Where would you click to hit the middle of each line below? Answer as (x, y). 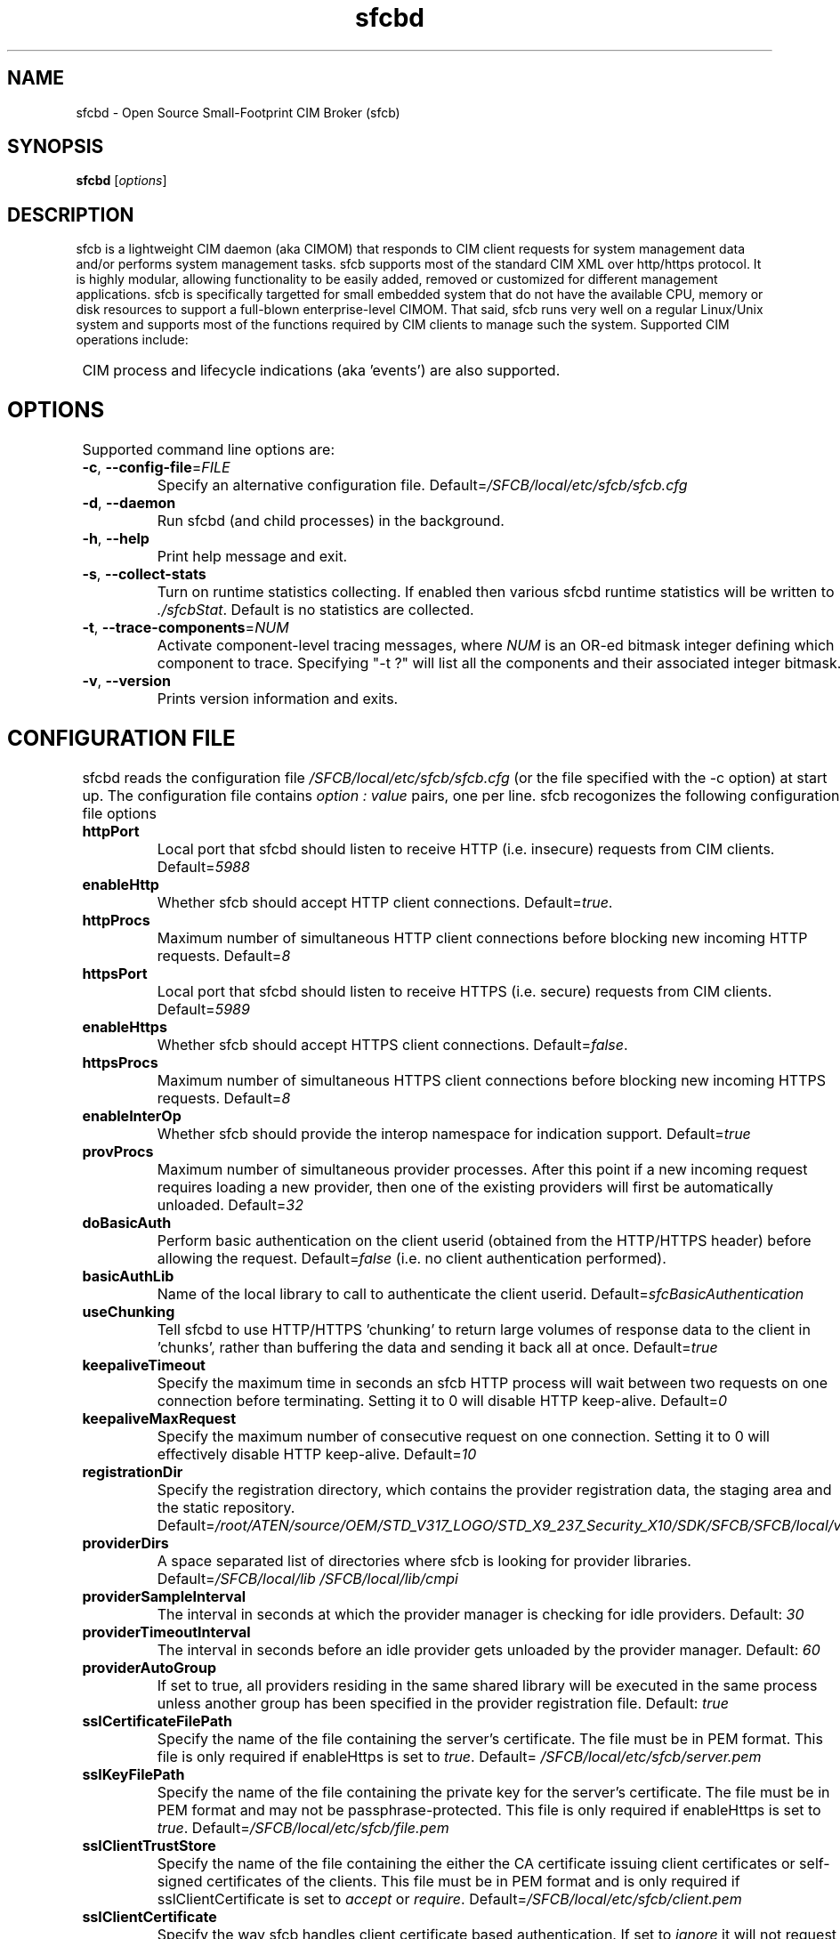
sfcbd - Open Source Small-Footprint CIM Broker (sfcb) (238, 112)
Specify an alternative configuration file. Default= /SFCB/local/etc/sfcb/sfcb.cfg (422, 485)
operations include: (132, 340)
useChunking (129, 1311)
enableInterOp (132, 1115)
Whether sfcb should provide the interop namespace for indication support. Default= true (454, 1133)
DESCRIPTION (71, 214)
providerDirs (125, 1543)
